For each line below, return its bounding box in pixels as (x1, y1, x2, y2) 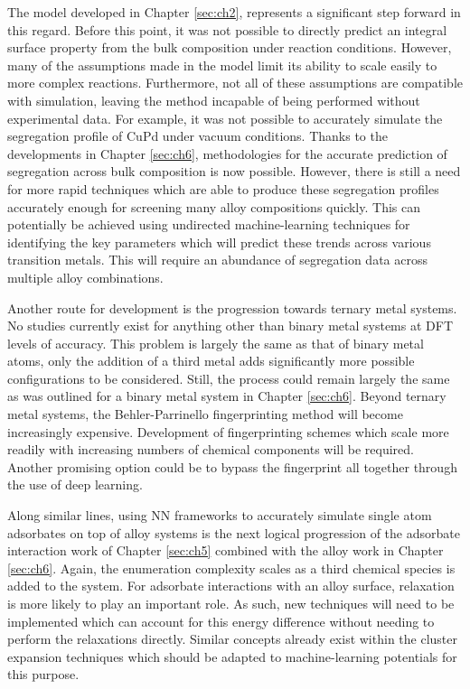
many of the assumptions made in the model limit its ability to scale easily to (7, 55, 437, 74)
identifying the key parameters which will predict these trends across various (7, 232, 431, 251)
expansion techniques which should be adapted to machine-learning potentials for (7, 647, 457, 666)
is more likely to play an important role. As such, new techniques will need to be (7, 594, 455, 612)
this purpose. (7, 665, 80, 684)
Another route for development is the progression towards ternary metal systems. (7, 298, 457, 317)
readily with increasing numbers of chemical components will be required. (7, 440, 414, 459)
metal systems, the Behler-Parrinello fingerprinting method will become (7, 405, 403, 424)
